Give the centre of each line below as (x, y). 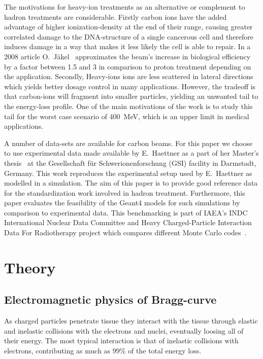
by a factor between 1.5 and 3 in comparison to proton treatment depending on (128, 66)
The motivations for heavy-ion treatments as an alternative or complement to (125, 7)
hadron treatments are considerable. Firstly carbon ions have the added (116, 16)
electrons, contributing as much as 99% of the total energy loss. (103, 351)
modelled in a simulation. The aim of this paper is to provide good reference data (131, 183)
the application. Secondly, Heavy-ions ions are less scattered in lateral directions (129, 76)
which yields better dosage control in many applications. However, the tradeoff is (130, 86)
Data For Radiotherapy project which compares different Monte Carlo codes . (125, 232)
